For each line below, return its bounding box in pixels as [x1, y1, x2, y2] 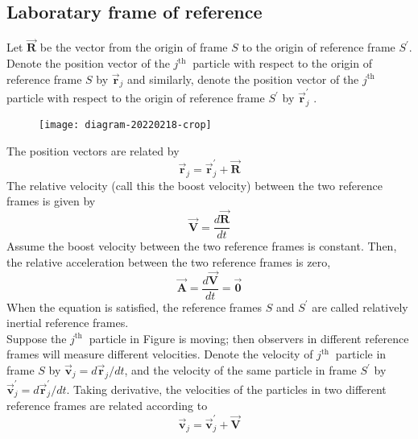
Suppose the [6, 329, 67, 346]
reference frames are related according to [6, 397, 208, 414]
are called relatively [312, 298, 408, 315]
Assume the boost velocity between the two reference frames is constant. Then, [6, 238, 397, 255]
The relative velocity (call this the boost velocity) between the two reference [6, 176, 383, 193]
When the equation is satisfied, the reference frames [6, 298, 262, 315]
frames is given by [6, 193, 96, 209]
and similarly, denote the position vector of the [127, 70, 359, 87]
